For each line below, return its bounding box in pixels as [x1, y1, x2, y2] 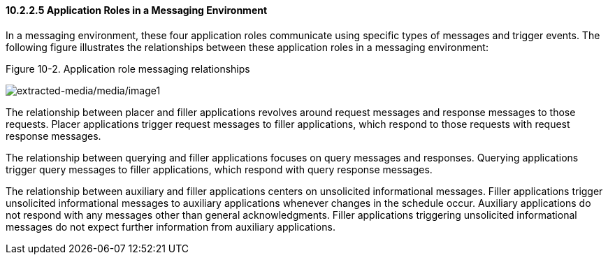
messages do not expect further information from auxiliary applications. [6, 220, 335, 233]
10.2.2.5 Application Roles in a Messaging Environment [6, 4, 268, 16]
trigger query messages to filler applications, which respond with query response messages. [6, 163, 433, 175]
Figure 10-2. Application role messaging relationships [6, 62, 250, 75]
